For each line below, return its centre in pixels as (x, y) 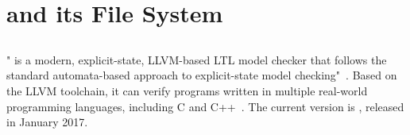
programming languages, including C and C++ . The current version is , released (205, 106)
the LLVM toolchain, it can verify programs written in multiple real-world (187, 90)
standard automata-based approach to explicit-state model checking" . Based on (202, 75)
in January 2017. (47, 122)
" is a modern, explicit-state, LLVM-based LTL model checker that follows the (197, 59)
